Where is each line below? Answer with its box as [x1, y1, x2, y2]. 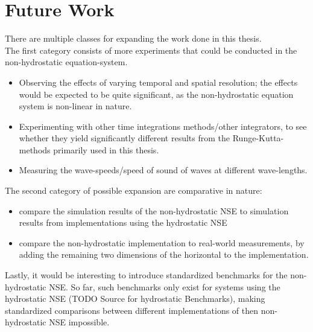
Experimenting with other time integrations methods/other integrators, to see [19, 120, 307, 132]
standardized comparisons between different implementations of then [5, 304, 259, 316]
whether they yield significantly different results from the [19, 132, 230, 144]
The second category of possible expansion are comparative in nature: [5, 184, 262, 197]
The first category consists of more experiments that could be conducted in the [5, 43, 297, 56]
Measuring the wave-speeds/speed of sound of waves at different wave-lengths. [19, 164, 308, 176]
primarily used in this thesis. [53, 143, 159, 156]
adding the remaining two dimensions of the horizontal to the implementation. [19, 248, 309, 261]
